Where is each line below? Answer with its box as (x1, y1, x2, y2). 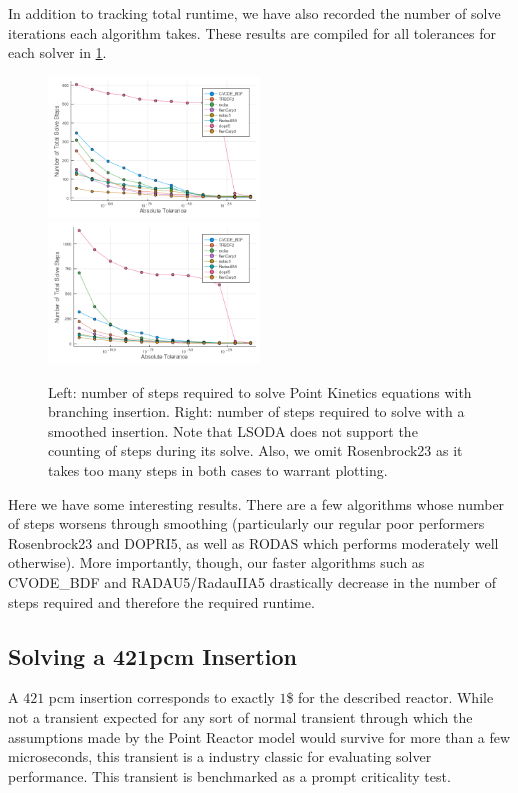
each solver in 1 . (8, 42, 107, 63)
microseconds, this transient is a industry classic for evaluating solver (8, 746, 432, 767)
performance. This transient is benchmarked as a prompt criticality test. (8, 765, 451, 786)
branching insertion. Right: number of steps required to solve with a (48, 401, 465, 422)
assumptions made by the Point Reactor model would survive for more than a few (8, 726, 511, 747)
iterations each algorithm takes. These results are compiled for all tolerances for (8, 22, 496, 43)
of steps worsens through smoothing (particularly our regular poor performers (8, 513, 485, 534)
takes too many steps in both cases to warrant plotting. (48, 460, 388, 480)
